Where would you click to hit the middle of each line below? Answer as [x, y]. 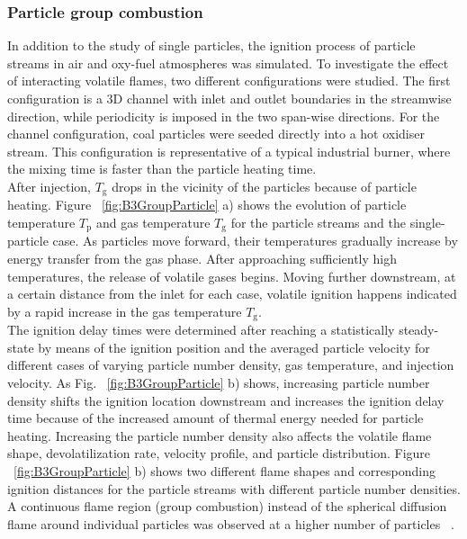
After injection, [49, 186]
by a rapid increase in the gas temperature [125, 311]
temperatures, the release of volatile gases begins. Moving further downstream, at [232, 276]
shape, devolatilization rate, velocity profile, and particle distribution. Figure [219, 453]
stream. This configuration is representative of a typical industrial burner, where [229, 151]
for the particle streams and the [318, 223]
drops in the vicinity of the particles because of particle [264, 186]
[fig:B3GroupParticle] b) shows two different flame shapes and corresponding [225, 471]
